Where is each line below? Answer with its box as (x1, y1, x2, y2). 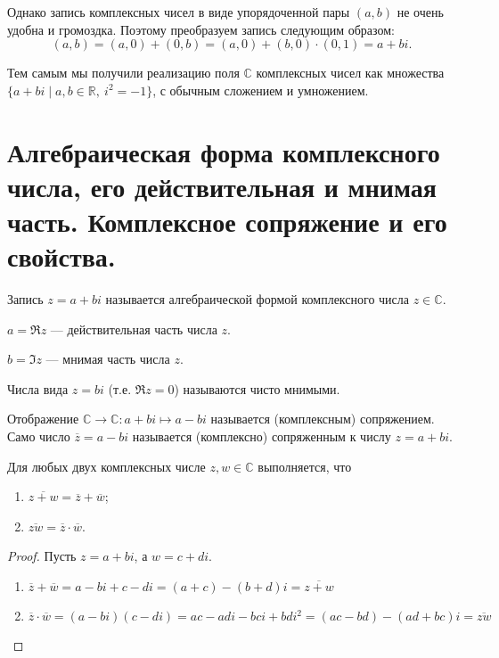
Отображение (7, 409, 79, 428)
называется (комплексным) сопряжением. (210, 409, 435, 428)
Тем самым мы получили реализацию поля (7, 63, 240, 82)
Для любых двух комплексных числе (7, 456, 206, 475)
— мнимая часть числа (45, 350, 170, 368)
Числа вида (7, 379, 69, 398)
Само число (7, 427, 70, 446)
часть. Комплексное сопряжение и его (7, 202, 447, 239)
